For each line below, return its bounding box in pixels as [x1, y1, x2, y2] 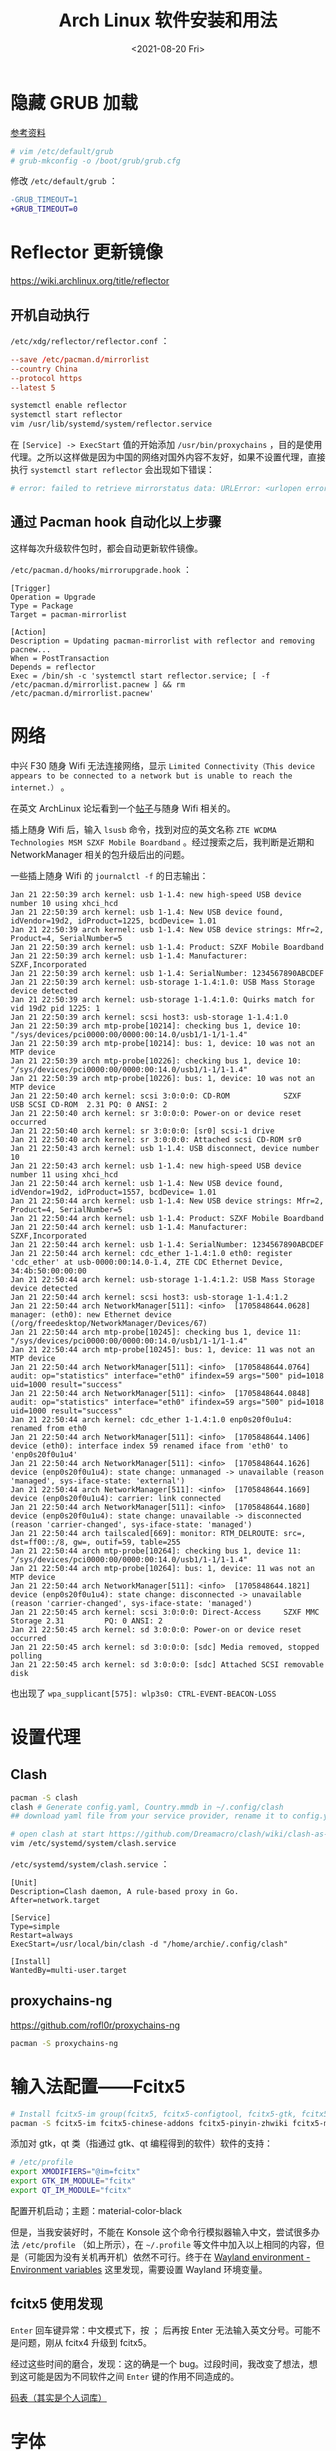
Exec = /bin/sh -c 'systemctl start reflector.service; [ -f [10, 671, 271, 681]
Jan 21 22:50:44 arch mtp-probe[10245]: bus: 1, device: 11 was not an [10, 1344, 315, 1355]
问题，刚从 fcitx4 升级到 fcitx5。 [18, 2336, 152, 2348]
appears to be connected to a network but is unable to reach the [10, 771, 293, 781]
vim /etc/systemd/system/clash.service [10, 1839, 177, 1849]
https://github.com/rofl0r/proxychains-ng [10, 2019, 181, 2031]
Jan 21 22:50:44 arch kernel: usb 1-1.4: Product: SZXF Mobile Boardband [10, 1213, 325, 1223]
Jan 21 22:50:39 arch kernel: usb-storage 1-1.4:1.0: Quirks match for [10, 994, 315, 1005]
